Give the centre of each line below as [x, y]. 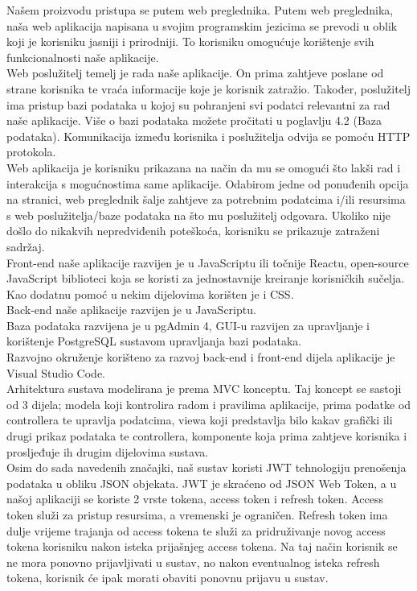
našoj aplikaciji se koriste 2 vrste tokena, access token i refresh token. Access [195, 499]
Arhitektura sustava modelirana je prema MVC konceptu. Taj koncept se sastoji [204, 388]
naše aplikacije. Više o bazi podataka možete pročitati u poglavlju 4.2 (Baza [194, 120]
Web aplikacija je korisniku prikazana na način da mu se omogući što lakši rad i [204, 167]
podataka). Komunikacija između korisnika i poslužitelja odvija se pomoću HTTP [208, 136]
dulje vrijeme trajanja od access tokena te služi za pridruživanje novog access [196, 530]
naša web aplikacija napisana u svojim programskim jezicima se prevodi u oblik [202, 25]
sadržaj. [26, 246]
